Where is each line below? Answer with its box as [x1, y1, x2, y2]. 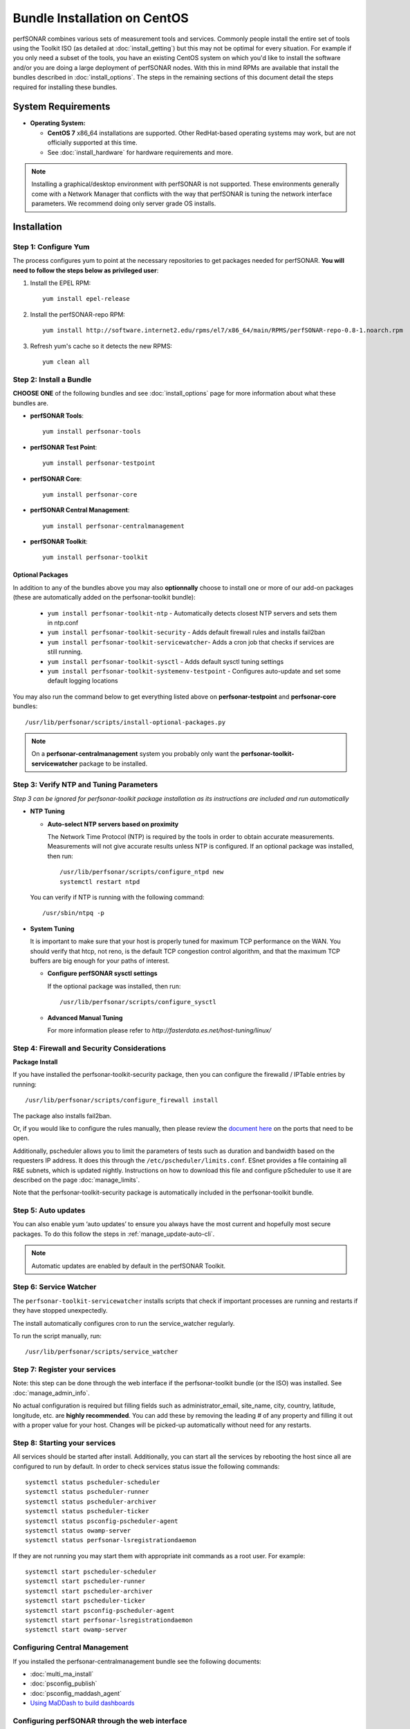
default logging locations [47, 676, 118, 685]
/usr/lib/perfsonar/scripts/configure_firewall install [25, 1096, 218, 1104]
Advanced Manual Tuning [47, 1013, 123, 1021]
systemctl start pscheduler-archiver [25, 1587, 153, 1595]
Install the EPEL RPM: [30, 279, 91, 287]
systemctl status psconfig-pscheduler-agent [25, 1517, 179, 1525]
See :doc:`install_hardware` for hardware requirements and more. [47, 148, 233, 156]
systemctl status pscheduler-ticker [25, 1508, 149, 1515]
